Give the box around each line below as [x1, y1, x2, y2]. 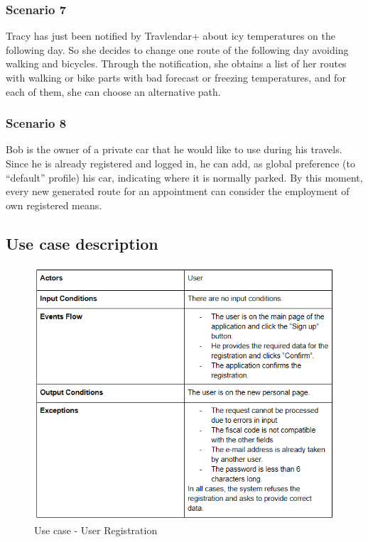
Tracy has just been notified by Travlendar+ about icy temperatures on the [6, 28, 336, 43]
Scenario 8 [6, 114, 67, 132]
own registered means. [6, 197, 102, 212]
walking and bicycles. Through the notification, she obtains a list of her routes [6, 56, 347, 71]
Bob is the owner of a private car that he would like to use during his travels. [6, 142, 342, 157]
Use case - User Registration [34, 522, 158, 537]
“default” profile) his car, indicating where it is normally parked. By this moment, [6, 170, 363, 184]
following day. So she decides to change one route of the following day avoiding [6, 42, 349, 57]
